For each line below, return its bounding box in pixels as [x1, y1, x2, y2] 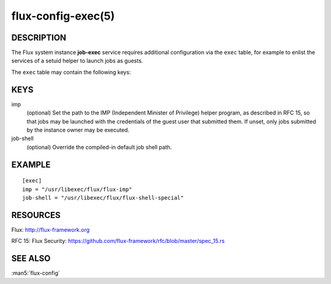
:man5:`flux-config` [11, 269, 61, 277]
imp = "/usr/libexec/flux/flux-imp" [22, 185, 132, 193]
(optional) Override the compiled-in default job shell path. [26, 143, 172, 151]
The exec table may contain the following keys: [11, 68, 131, 76]
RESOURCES [11, 210, 61, 220]
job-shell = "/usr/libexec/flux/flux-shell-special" [22, 194, 184, 201]
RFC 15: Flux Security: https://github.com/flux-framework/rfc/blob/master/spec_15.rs [11, 237, 225, 245]
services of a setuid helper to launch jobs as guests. [11, 57, 143, 64]
